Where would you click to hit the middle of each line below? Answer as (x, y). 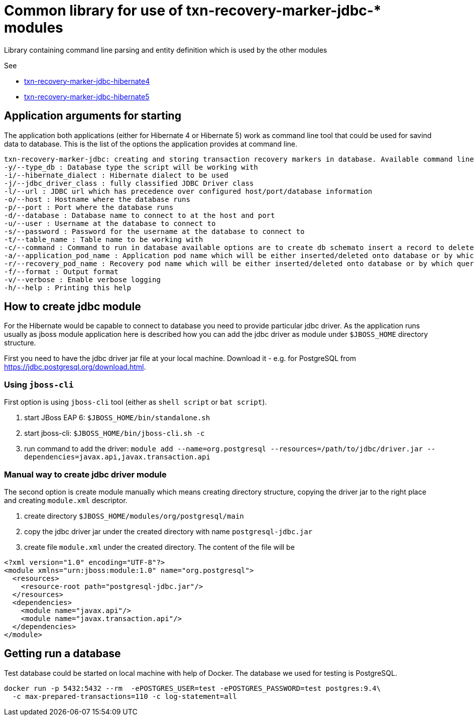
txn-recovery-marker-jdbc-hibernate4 (87, 81)
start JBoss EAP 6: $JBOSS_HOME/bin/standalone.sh (117, 418)
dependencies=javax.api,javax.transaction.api (117, 457)
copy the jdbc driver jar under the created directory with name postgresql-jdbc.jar (168, 531)
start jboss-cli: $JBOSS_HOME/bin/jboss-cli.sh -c (114, 433)
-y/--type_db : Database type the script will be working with (131, 167)
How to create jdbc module (73, 307)
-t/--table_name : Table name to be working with (104, 239)
